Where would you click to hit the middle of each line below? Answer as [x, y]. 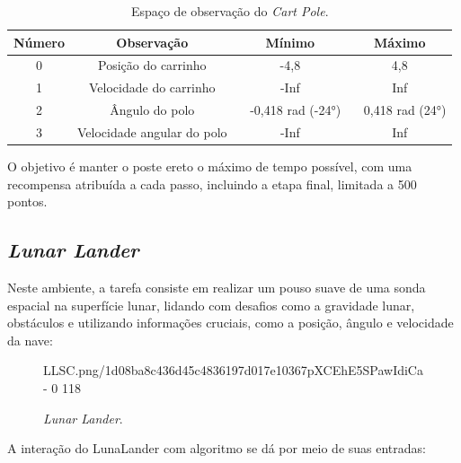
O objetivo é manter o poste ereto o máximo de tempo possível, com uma [210, 166]
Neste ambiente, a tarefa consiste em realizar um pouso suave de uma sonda [217, 288]
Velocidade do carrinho [152, 87]
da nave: [30, 340]
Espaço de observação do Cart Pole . [230, 11]
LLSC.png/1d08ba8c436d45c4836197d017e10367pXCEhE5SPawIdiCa [233, 370]
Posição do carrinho [152, 65]
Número [40, 42]
